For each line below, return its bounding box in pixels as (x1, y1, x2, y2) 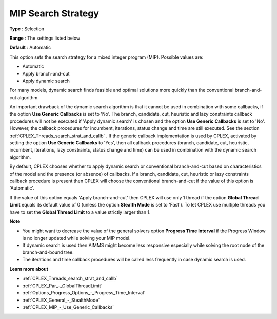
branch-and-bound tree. (22, 249, 74, 255)
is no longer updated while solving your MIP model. (22, 235, 131, 241)
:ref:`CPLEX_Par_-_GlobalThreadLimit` (22, 283, 103, 289)
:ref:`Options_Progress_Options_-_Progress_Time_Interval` (22, 290, 146, 296)
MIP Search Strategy (9, 8, 100, 19)
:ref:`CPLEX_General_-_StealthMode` (22, 297, 100, 303)
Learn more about (9, 266, 49, 272)
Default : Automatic (9, 44, 51, 51)
